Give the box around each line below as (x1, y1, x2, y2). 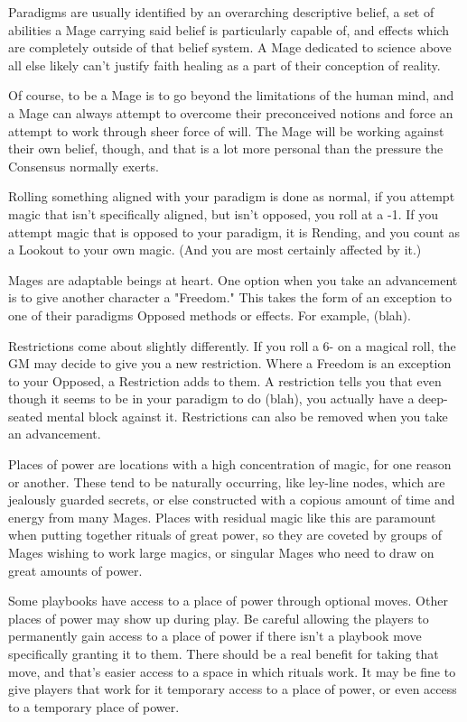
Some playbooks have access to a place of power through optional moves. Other (8, 591, 448, 610)
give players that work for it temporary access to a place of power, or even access (8, 680, 457, 699)
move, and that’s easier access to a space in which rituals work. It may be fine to (8, 662, 456, 680)
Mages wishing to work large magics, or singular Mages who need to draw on (8, 543, 434, 562)
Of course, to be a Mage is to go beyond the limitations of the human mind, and (8, 86, 454, 105)
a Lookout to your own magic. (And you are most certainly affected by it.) (8, 240, 422, 259)
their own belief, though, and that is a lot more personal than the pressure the (8, 139, 444, 158)
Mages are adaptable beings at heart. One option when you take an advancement (8, 270, 458, 289)
